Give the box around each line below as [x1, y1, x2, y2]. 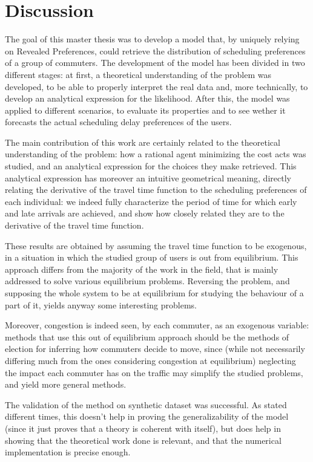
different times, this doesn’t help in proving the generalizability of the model [5, 410, 289, 423]
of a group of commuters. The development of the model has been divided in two [5, 56, 305, 69]
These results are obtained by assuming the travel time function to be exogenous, [5, 239, 307, 252]
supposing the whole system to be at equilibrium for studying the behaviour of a [5, 287, 304, 299]
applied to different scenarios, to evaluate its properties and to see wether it [5, 103, 286, 116]
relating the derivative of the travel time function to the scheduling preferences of [5, 183, 307, 196]
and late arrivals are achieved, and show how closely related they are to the [5, 207, 285, 220]
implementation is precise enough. [5, 446, 131, 458]
